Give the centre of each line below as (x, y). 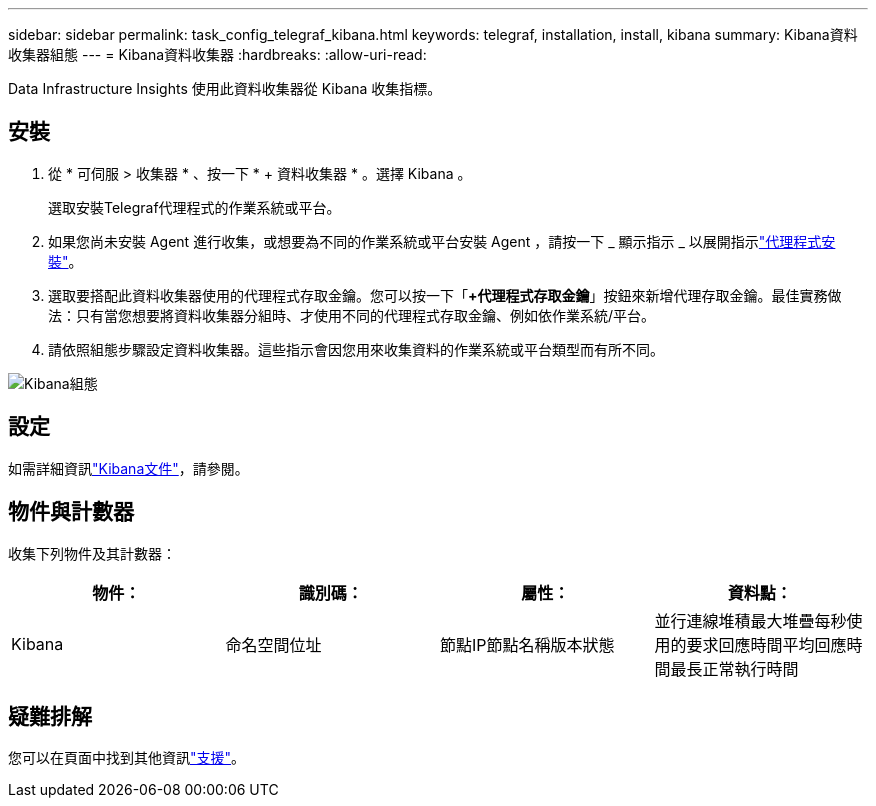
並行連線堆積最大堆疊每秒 (750, 620)
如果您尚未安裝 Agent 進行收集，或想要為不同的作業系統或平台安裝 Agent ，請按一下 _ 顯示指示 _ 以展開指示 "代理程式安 (442, 241)
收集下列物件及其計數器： (92, 553)
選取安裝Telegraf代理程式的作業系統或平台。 (194, 207)
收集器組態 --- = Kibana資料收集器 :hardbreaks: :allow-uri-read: (217, 54)
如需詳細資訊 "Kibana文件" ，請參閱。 (128, 468)
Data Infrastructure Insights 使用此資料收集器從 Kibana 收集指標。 (225, 88)
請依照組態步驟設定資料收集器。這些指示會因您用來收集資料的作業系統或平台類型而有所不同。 (356, 349)
